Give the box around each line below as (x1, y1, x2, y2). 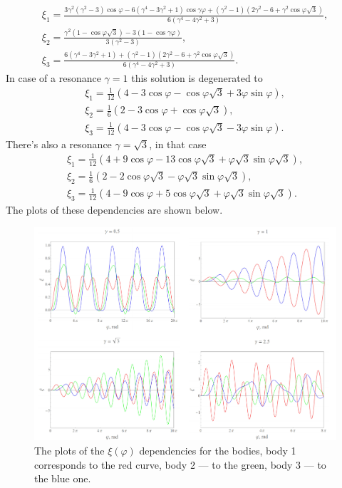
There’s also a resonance (6, 136, 112, 151)
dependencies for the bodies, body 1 (139, 443, 296, 458)
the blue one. (34, 471, 91, 486)
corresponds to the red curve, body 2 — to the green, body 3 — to (34, 457, 326, 472)
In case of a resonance (6, 70, 101, 85)
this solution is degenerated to (131, 70, 263, 85)
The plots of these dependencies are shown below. (6, 202, 223, 217)
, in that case (149, 136, 207, 151)
